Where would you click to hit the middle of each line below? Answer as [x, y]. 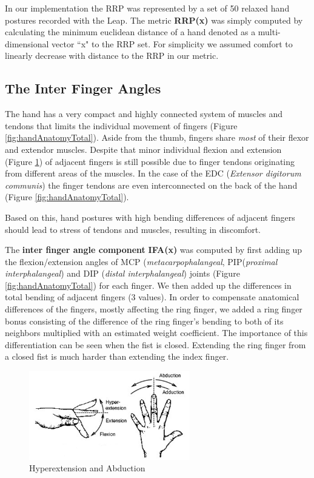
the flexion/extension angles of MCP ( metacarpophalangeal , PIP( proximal [141, 261]
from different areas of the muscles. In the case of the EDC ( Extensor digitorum [153, 173]
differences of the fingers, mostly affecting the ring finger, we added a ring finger [154, 309]
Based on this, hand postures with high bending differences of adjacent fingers [150, 217]
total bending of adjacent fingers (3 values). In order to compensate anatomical [152, 297]
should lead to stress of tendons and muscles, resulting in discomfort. [133, 229]
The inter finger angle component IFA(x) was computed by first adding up [154, 250]
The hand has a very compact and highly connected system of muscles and [144, 114]
